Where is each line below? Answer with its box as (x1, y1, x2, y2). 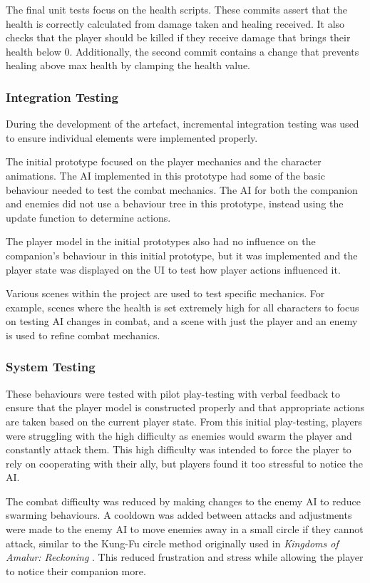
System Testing (6, 358, 96, 376)
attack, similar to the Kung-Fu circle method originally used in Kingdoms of (6, 535, 339, 550)
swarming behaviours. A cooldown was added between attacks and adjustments (6, 507, 352, 522)
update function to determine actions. (6, 210, 171, 225)
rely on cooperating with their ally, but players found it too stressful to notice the (6, 455, 364, 470)
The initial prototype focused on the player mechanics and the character (6, 154, 322, 169)
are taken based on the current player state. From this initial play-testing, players (6, 413, 362, 428)
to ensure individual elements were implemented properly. (6, 130, 258, 145)
